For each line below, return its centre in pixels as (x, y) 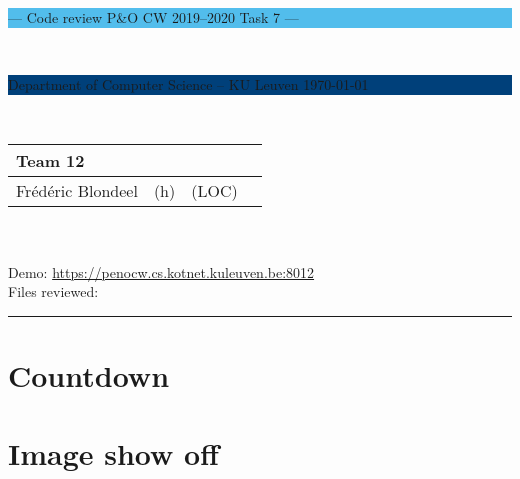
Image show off (113, 453)
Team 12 (50, 161)
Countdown (89, 374)
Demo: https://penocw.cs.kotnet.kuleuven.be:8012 (161, 271)
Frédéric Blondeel (77, 191)
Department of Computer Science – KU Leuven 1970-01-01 (188, 84)
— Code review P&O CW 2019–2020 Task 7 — (153, 17)
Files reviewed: (53, 291)
